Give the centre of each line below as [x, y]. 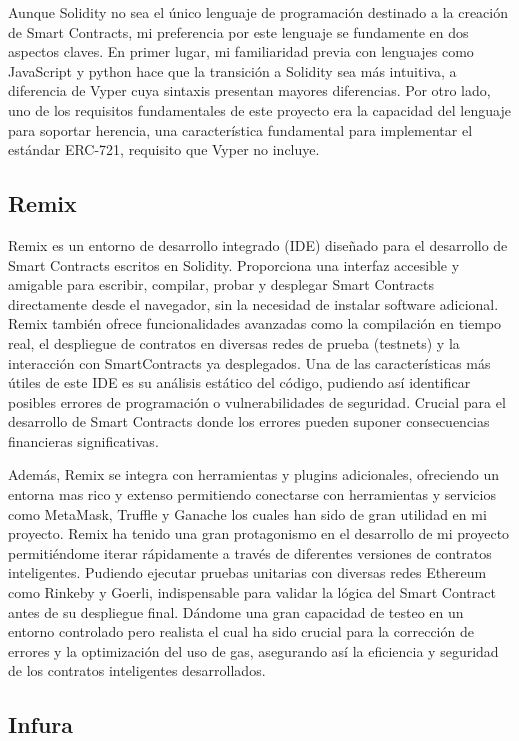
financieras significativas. [83, 440]
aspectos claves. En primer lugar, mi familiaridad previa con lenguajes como [241, 51]
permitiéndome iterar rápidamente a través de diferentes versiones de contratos [250, 552]
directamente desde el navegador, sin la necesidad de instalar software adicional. [253, 303]
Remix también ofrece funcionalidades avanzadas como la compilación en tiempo [255, 323]
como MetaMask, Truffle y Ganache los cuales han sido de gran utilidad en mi [247, 513]
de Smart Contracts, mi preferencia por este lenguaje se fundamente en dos [238, 31]
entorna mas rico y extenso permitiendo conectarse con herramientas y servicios [252, 494]
